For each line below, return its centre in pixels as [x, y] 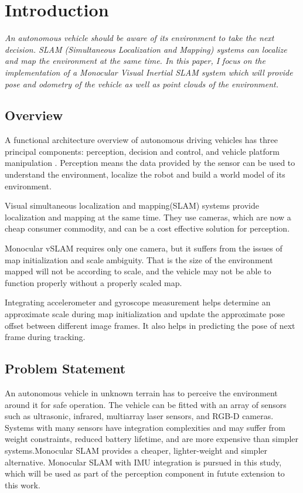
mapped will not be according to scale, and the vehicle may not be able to [138, 271]
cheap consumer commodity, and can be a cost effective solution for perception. [147, 228]
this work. [23, 484]
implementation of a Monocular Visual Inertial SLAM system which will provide [149, 72]
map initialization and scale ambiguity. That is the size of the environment [139, 259]
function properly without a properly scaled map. [93, 282]
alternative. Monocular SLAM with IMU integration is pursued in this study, [143, 462]
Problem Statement [65, 368]
